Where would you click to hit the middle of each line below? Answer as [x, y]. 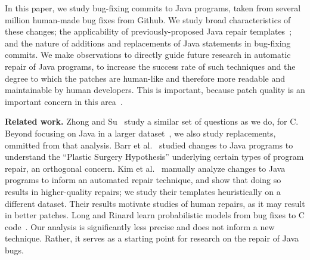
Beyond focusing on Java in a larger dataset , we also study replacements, [140, 133]
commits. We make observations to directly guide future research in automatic [148, 55]
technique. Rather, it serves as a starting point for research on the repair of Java [152, 238]
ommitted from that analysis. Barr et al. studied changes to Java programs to [149, 145]
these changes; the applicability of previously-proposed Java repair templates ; [148, 31]
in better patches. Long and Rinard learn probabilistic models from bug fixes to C [155, 215]
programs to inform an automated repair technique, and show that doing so [143, 180]
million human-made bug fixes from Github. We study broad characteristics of [148, 19]
